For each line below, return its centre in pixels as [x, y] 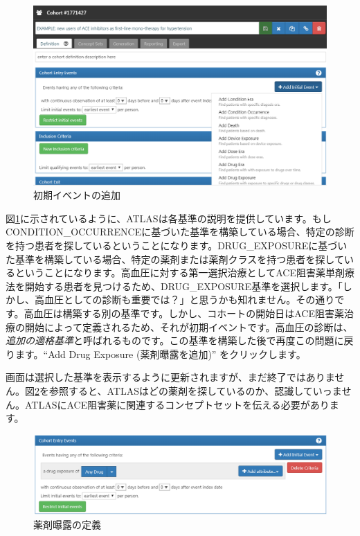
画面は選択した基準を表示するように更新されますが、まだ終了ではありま [170, 377]
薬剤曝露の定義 [67, 524]
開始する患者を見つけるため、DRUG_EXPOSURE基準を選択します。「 [183, 286]
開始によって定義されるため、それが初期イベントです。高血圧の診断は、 [189, 327]
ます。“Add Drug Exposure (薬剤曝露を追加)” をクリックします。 [160, 354]
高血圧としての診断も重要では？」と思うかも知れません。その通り [184, 300]
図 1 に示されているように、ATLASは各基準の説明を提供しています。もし [169, 218]
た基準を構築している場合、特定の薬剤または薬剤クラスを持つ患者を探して [175, 259]
